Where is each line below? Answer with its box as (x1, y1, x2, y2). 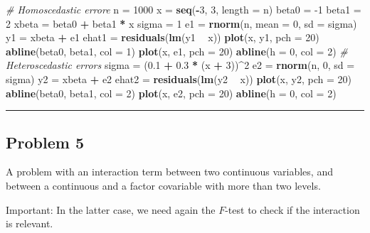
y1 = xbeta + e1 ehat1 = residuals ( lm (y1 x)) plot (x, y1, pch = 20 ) (6, 30, 319, 45)
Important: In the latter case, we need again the (6, 202, 216, 217)
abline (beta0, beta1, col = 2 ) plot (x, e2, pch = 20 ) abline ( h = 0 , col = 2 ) (6, 85, 337, 100)
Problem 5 (6, 131, 84, 153)
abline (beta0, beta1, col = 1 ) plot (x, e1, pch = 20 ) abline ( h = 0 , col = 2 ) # (6, 43, 348, 58)
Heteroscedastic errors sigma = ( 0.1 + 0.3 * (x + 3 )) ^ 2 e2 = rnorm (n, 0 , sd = (6, 58, 355, 72)
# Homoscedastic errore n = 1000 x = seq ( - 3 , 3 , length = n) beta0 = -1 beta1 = (6, 2, 361, 16)
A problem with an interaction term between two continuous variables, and (6, 164, 333, 179)
